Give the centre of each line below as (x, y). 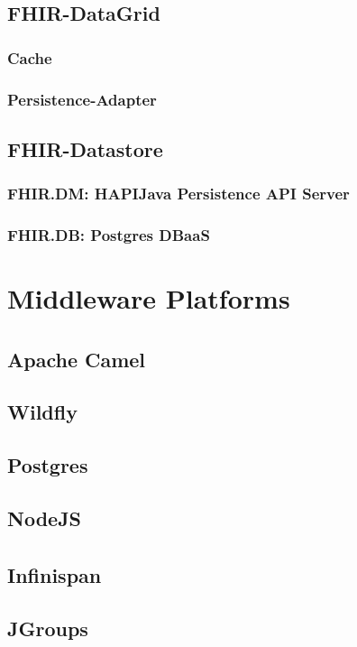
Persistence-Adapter (82, 99)
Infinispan (55, 574)
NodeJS (45, 518)
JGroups (48, 628)
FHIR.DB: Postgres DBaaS (109, 235)
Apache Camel (77, 359)
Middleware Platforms (149, 298)
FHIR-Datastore (85, 148)
